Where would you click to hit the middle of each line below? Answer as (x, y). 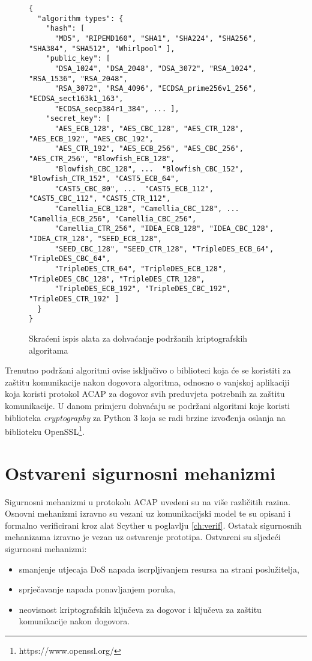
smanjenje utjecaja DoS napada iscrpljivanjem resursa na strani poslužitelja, (159, 569)
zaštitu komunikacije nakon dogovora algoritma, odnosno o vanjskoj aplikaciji (147, 382)
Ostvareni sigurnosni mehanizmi (140, 472)
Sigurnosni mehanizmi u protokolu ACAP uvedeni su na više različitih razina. (148, 501)
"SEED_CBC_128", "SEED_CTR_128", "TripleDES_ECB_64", (164, 249)
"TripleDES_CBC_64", (70, 259)
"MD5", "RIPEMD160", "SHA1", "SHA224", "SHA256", (155, 38)
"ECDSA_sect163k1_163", (76, 98)
